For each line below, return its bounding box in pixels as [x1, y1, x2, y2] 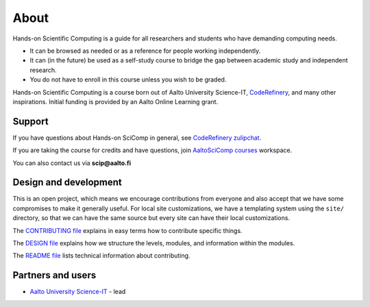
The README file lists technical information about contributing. [12, 251, 190, 260]
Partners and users [12, 269, 97, 281]
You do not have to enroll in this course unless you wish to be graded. [29, 75, 227, 84]
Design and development [12, 177, 123, 188]
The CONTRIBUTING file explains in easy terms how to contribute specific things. [12, 226, 243, 234]
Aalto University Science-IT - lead [29, 288, 126, 296]
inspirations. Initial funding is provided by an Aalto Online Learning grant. [12, 97, 219, 106]
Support [12, 115, 49, 127]
